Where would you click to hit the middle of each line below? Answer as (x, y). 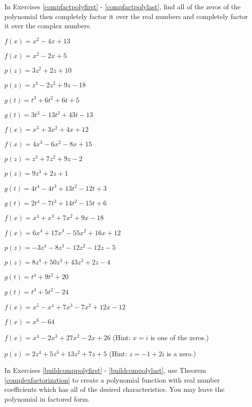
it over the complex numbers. (48, 26)
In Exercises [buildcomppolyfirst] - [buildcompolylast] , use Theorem (105, 370)
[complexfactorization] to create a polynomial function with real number (112, 379)
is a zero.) (181, 354)
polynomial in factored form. (47, 398)
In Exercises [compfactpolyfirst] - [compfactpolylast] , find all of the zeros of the (123, 6)
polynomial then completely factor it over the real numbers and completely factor (126, 16)
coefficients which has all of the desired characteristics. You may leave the (115, 389)
